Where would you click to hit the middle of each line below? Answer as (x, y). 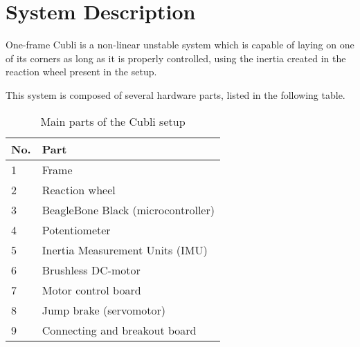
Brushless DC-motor (91, 270)
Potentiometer (76, 229)
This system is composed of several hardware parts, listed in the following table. (175, 94)
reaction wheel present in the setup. (81, 72)
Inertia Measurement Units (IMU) (125, 250)
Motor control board (91, 290)
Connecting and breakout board (119, 330)
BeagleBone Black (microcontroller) (128, 209)
